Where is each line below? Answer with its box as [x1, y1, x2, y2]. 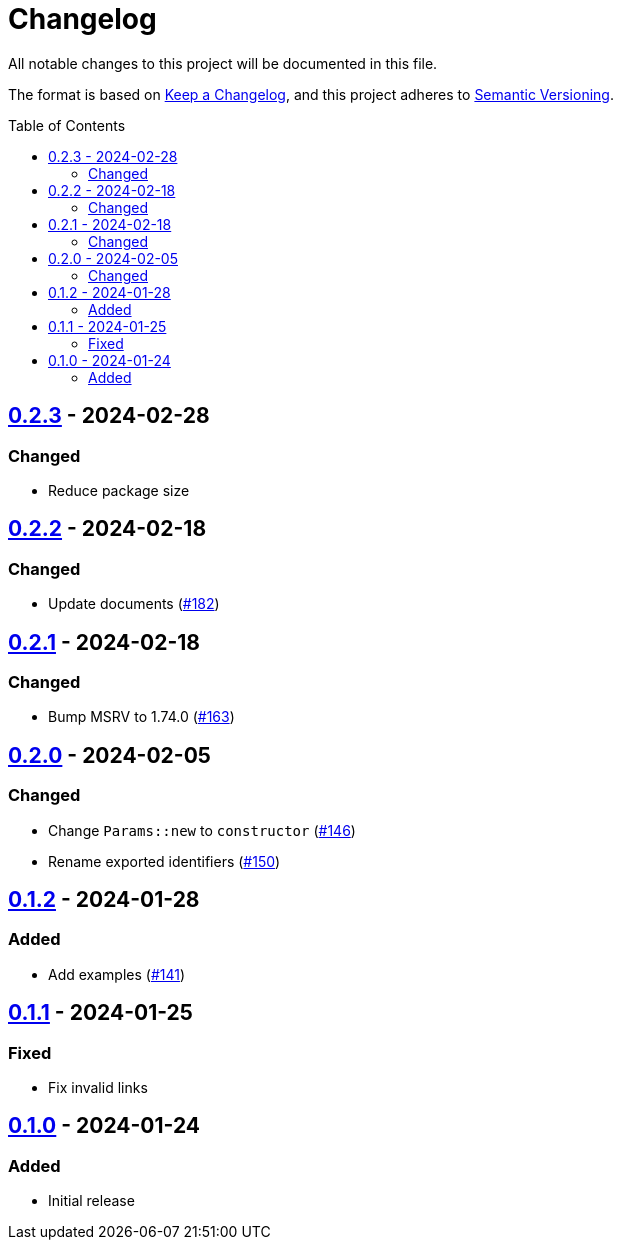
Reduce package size [48, 481, 190, 499]
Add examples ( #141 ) [48, 965, 186, 983]
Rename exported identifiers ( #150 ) [48, 852, 281, 870]
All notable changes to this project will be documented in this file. [8, 54, 438, 72]
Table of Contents [8, 116, 126, 134]
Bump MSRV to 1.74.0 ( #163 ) [48, 708, 235, 726]
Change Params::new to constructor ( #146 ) [48, 821, 356, 839]
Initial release [48, 1192, 135, 1210]
